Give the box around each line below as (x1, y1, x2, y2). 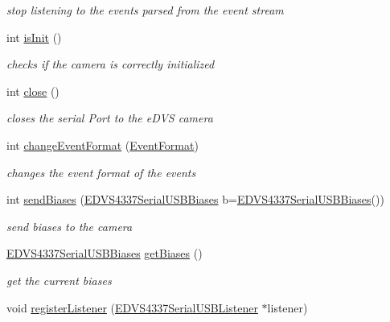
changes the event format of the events (6, 163, 196, 180)
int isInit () (6, 28, 62, 45)
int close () (6, 82, 60, 99)
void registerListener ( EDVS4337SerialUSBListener (6, 299, 258, 316)
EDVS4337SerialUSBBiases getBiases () (6, 245, 203, 262)
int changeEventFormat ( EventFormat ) (6, 136, 199, 153)
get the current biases (6, 271, 112, 288)
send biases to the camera (6, 217, 133, 234)
